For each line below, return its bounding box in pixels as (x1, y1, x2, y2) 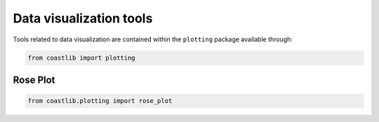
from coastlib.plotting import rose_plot (27, 97, 173, 105)
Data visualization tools (13, 11, 153, 26)
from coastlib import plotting (27, 53, 136, 62)
